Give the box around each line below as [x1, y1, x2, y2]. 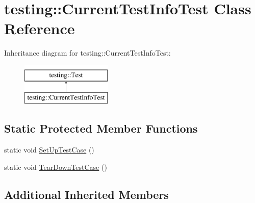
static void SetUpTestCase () [4, 144, 94, 155]
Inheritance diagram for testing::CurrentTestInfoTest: [4, 47, 171, 58]
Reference [4, 18, 75, 39]
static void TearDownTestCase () [4, 161, 107, 172]
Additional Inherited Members [4, 186, 169, 202]
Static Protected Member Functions [4, 120, 198, 136]
